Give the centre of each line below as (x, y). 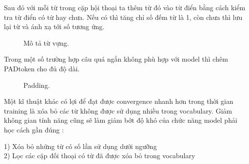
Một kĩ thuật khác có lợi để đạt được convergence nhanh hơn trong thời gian (119, 101)
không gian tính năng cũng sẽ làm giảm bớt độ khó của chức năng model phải (121, 120)
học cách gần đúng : (34, 129)
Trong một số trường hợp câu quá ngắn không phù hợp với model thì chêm (116, 59)
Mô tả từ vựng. (46, 42)
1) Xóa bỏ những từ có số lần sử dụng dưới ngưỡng (80, 146)
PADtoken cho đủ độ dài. (42, 68)
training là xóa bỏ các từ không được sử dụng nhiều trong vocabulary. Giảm (118, 110)
